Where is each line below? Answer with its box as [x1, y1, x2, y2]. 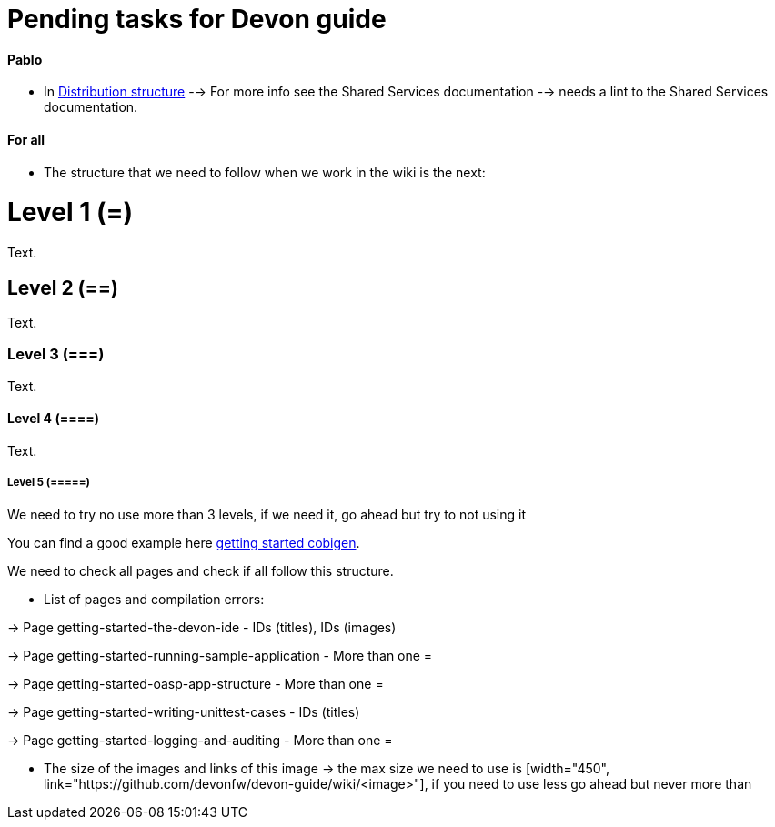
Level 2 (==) [7, 276, 118, 299]
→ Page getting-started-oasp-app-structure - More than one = [7, 675, 384, 691]
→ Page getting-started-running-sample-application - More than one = [7, 647, 433, 663]
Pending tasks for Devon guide [7, 4, 387, 35]
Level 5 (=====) [7, 476, 90, 489]
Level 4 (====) [7, 410, 99, 427]
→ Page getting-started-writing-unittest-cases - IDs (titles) [7, 703, 360, 720]
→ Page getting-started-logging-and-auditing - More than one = [7, 731, 393, 748]
